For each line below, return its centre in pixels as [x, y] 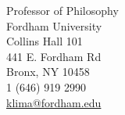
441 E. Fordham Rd [54, 56]
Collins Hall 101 [45, 41]
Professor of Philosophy [62, 10]
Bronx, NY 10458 [48, 72]
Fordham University [54, 25]
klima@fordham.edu [54, 102]
